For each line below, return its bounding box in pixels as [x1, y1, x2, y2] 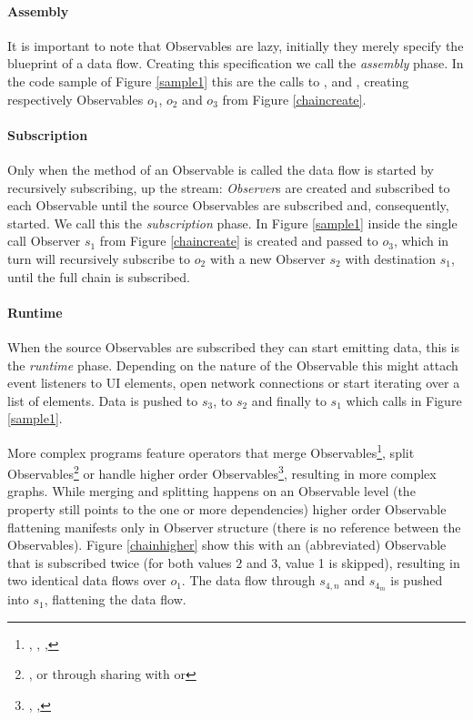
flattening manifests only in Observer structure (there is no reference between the [7, 517, 461, 536]
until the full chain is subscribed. [7, 267, 190, 286]
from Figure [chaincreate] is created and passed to [99, 231, 378, 250]
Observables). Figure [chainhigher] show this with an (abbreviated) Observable [7, 535, 447, 554]
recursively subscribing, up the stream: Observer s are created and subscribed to [7, 177, 450, 197]
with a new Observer [209, 248, 326, 268]
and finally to [251, 390, 327, 410]
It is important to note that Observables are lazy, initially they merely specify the [7, 35, 464, 55]
